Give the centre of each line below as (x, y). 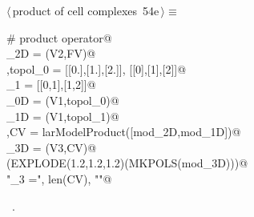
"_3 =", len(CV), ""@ (59, 178)
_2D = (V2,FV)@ (51, 53)
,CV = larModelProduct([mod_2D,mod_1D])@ (124, 132)
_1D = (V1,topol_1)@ (63, 116)
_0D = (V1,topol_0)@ (63, 100)
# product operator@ (59, 37)
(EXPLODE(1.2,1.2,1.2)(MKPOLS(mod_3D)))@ (127, 163)
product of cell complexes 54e (86, 10)
